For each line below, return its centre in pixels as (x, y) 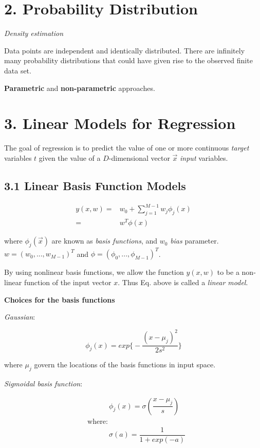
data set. (18, 70)
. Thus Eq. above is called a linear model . (183, 282)
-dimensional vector (139, 157)
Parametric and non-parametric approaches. (80, 88)
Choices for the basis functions (60, 299)
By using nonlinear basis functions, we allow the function (94, 272)
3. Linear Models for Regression (120, 123)
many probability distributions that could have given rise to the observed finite (128, 60)
